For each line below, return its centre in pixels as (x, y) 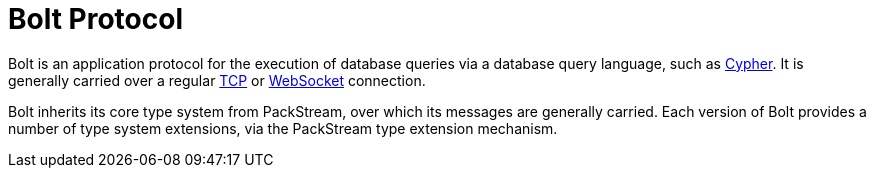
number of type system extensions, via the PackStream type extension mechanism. (283, 128)
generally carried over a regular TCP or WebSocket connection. (217, 80)
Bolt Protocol (95, 19)
